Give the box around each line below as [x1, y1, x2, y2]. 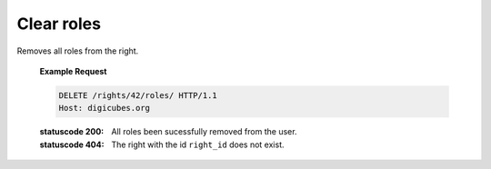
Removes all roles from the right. [16, 45, 139, 56]
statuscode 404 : [39, 139, 105, 150]
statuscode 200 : [39, 126, 105, 137]
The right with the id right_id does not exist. [111, 139, 286, 150]
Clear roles [16, 14, 102, 34]
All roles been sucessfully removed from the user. [111, 126, 297, 137]
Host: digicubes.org [58, 103, 150, 114]
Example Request [39, 65, 107, 76]
